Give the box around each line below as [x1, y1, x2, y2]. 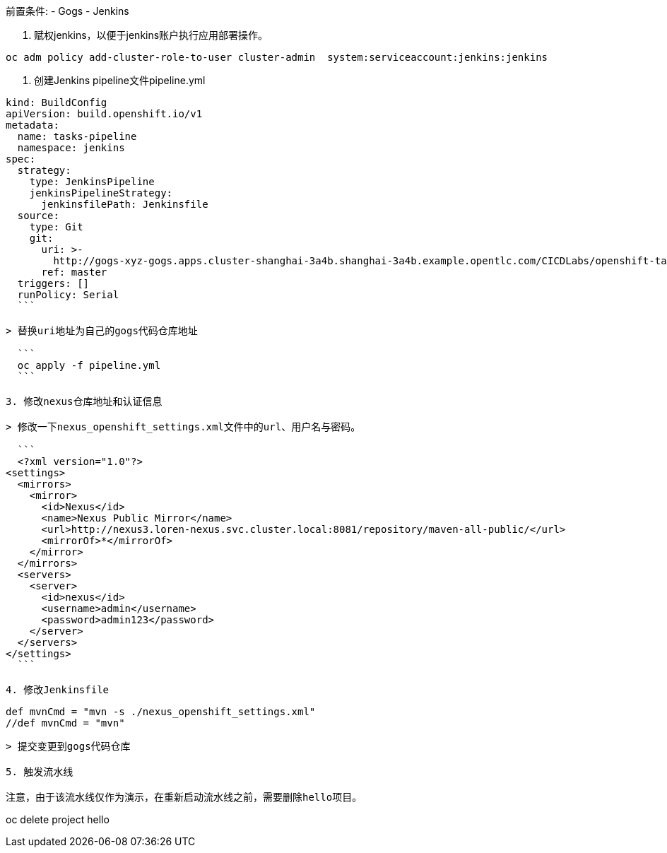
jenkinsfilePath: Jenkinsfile [41, 199, 208, 210]
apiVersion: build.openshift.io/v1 [6, 108, 203, 119]
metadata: [6, 119, 59, 131]
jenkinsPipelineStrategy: [29, 187, 173, 199]
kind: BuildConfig [6, 97, 107, 108]
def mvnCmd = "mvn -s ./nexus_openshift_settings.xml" [6, 706, 316, 717]
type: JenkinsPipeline [29, 176, 155, 187]
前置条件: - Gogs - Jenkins [6, 5, 129, 17]
